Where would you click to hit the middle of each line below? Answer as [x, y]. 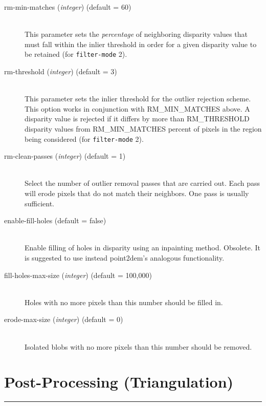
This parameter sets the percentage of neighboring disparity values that [136, 34]
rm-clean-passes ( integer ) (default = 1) [65, 156]
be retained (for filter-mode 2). [76, 54]
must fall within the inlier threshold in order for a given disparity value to [141, 44]
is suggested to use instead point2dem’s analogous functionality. [125, 258]
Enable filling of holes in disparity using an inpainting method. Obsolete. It [143, 248]
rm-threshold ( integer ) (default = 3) [61, 71]
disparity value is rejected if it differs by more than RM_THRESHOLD [137, 119]
